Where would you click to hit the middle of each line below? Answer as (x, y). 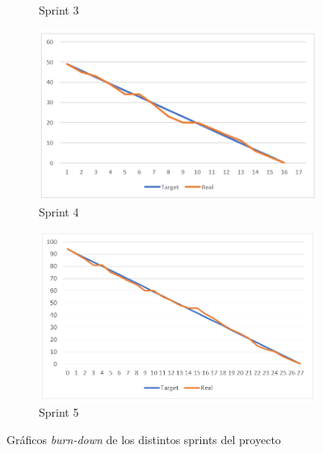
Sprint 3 (59, 10)
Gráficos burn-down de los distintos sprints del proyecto (144, 439)
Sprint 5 (59, 412)
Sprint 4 (59, 211)
